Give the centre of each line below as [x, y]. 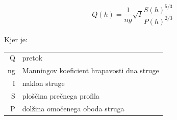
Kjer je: [16, 39]
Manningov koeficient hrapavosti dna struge [91, 70]
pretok [32, 58]
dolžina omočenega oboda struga [73, 108]
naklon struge [43, 83]
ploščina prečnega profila [61, 95]
